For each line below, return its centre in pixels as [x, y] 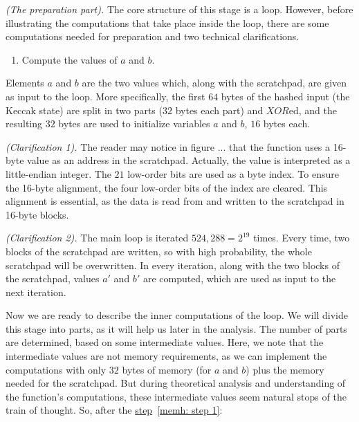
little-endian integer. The [58, 173]
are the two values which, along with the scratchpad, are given [214, 83]
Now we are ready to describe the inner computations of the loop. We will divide [177, 315]
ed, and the [313, 110]
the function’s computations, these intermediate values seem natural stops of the [176, 396]
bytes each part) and [219, 110]
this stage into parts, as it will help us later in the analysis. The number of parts [176, 328]
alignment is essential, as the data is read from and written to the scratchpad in [175, 201]
